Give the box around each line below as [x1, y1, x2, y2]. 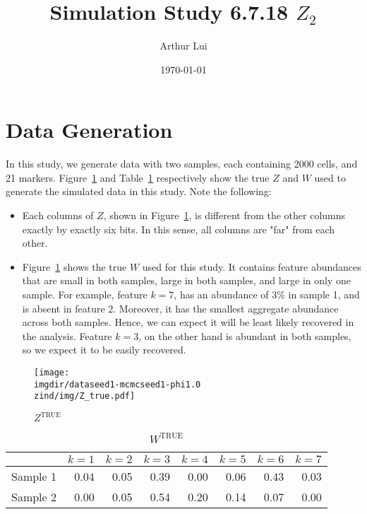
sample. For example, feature [22, 287, 148, 301]
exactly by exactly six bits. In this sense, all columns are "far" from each [22, 221, 335, 236]
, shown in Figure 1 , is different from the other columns [103, 208, 346, 223]
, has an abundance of [174, 287, 269, 301]
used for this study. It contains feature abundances [142, 259, 361, 274]
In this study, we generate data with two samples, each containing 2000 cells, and [6, 156, 358, 171]
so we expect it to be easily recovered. [22, 342, 186, 357]
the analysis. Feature [22, 328, 112, 343]
